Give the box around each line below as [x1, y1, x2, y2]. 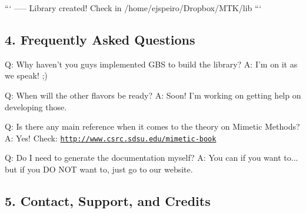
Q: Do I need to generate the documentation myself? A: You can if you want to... [5, 151, 298, 164]
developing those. [5, 100, 67, 113]
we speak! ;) [5, 69, 48, 82]
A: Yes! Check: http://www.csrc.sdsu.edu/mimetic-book [5, 131, 217, 144]
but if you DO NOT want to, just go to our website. [5, 163, 193, 175]
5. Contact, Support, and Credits [5, 192, 211, 209]
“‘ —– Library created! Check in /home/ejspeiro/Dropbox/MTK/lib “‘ [5, 2, 262, 13]
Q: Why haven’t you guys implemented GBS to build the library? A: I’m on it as [5, 58, 298, 70]
